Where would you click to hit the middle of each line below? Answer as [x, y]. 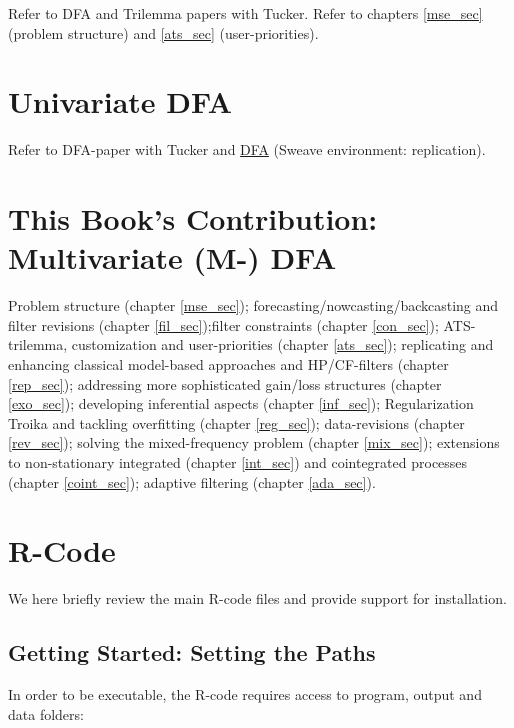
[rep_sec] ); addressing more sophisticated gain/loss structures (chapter [225, 383]
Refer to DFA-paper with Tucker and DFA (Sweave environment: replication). [247, 149]
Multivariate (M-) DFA [172, 257]
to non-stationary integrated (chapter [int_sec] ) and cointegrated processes [238, 461]
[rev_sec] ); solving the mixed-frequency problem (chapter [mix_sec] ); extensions [254, 442]
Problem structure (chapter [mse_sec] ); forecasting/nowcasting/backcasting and [253, 305]
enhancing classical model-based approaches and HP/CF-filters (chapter [228, 364]
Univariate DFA [120, 101]
